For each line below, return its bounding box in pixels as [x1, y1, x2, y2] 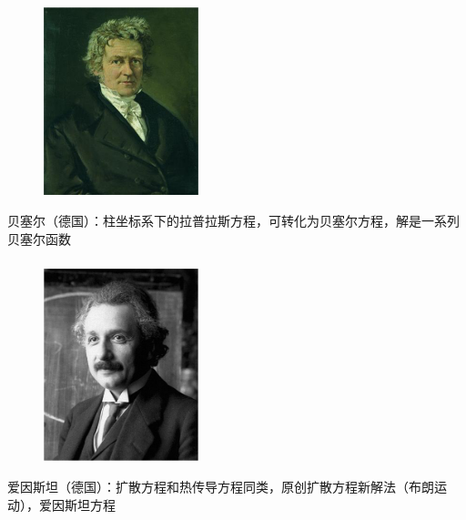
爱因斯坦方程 [38, 495, 116, 514]
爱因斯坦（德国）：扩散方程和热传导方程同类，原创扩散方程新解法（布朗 [7, 477, 434, 496]
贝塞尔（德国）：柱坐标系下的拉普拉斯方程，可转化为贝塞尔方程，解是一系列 [7, 210, 460, 229]
